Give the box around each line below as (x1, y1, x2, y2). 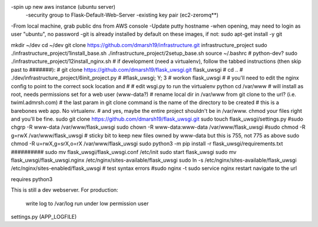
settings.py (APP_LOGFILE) (11, 213, 77, 220)
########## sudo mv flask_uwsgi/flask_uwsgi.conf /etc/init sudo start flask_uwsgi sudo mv (11, 148, 237, 155)
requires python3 (11, 175, 53, 182)
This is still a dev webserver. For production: (11, 186, 118, 193)
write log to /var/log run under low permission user (25, 200, 149, 207)
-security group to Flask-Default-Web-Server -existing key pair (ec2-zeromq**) (25, 12, 219, 19)
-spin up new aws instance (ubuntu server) (11, 4, 116, 10)
